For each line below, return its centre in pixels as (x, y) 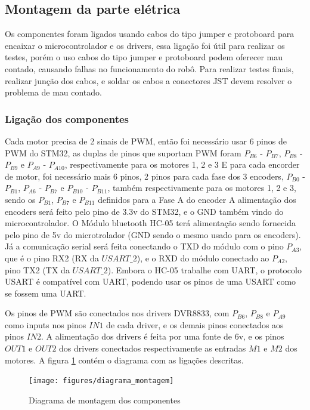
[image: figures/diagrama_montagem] (101, 381)
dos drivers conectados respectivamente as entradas (153, 348)
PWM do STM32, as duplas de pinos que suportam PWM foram (123, 152)
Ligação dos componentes (67, 118)
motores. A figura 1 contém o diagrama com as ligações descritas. (124, 360)
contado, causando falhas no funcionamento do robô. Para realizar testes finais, (149, 68)
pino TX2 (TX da (37, 269)
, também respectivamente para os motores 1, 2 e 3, (202, 188)
